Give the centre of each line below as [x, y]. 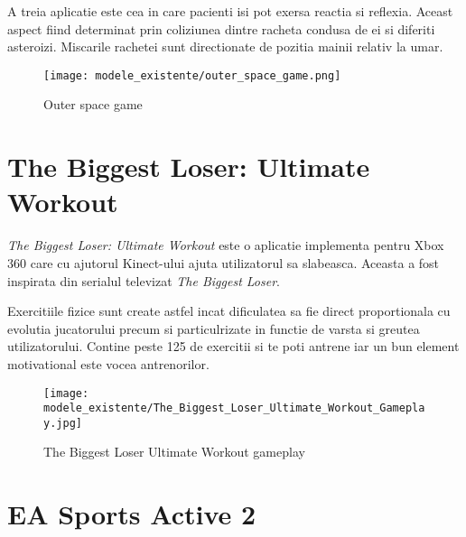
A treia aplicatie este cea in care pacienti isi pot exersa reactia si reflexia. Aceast [230, 11]
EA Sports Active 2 [132, 514]
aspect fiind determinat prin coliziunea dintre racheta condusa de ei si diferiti [221, 28]
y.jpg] [63, 423]
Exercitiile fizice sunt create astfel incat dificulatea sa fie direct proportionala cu [229, 311]
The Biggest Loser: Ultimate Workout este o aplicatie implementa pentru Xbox [226, 245]
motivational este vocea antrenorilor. [108, 363]
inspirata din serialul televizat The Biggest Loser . [144, 280]
